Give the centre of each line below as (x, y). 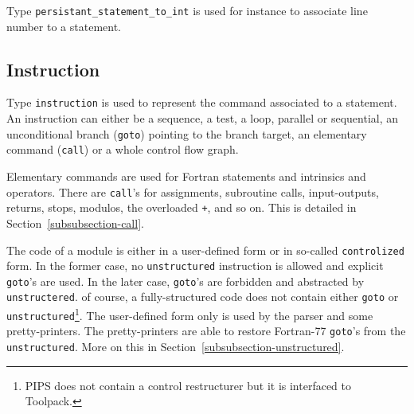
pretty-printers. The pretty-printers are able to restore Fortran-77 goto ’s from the (206, 331)
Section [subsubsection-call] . (75, 223)
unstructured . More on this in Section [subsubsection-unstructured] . (176, 347)
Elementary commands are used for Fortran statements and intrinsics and (186, 176)
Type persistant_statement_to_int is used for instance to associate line (187, 10)
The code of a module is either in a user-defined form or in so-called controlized (205, 250)
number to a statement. (64, 26)
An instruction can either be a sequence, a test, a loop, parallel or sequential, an (203, 118)
